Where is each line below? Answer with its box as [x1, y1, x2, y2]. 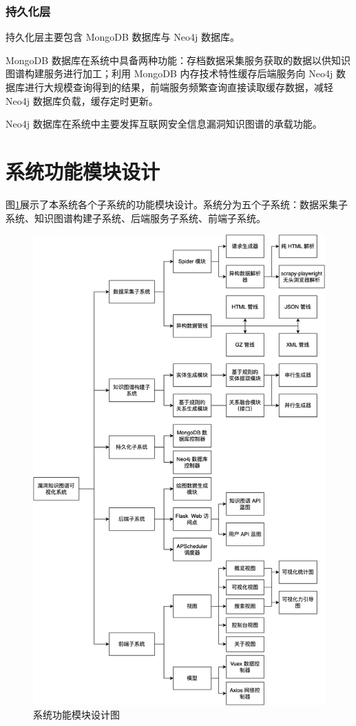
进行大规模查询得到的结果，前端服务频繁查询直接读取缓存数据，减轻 [24, 80, 333, 94]
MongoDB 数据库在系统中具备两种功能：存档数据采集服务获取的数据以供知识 [6, 52, 350, 67]
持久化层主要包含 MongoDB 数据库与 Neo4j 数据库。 [6, 30, 240, 44]
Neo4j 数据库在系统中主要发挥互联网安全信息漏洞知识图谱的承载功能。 [6, 117, 322, 131]
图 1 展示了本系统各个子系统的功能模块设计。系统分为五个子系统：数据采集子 [6, 196, 348, 211]
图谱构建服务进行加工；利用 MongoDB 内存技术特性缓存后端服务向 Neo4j [6, 66, 333, 81]
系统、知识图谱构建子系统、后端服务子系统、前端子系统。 [6, 210, 266, 225]
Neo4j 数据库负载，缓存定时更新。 [6, 93, 158, 108]
